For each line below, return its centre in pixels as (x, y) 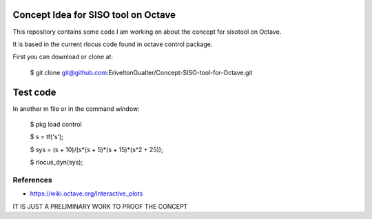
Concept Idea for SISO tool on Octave (94, 15)
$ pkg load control (56, 124)
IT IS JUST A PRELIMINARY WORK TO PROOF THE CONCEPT (100, 206)
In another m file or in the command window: (76, 108)
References (32, 180)
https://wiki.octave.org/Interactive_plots (86, 194)
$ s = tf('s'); (47, 137)
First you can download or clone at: (63, 57)
